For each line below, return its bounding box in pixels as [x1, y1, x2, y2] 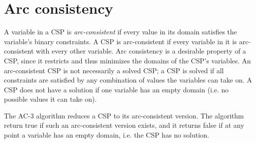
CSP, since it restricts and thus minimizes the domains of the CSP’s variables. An [4, 55, 251, 65]
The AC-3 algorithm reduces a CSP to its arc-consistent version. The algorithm [4, 110, 244, 120]
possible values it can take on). [4, 94, 97, 104]
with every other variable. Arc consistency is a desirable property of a [36, 46, 246, 56]
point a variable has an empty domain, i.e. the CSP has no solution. [4, 130, 209, 140]
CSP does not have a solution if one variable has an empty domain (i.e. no [4, 84, 229, 94]
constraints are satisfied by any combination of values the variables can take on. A [4, 75, 252, 85]
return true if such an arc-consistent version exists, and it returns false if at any [4, 120, 244, 130]
